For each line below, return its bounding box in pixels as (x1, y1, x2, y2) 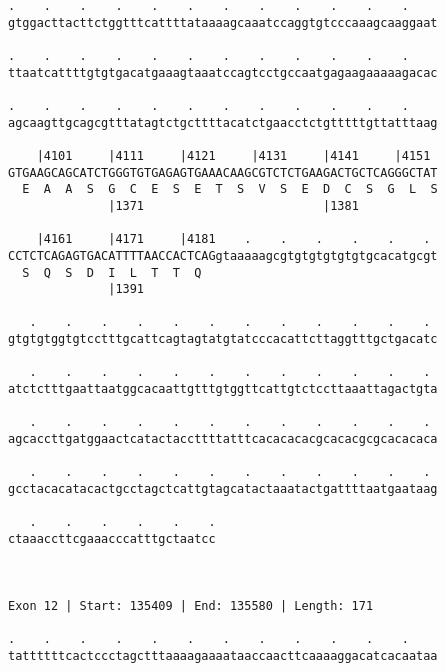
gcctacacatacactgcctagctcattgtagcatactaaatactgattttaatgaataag (8, 482, 438, 497)
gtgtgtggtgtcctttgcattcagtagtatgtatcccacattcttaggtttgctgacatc (8, 332, 438, 347)
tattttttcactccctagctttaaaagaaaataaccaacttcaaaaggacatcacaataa (8, 648, 438, 663)
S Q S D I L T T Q (22, 265, 202, 280)
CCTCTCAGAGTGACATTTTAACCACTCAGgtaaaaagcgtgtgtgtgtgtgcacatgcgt (8, 248, 438, 263)
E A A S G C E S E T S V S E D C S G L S (22, 182, 438, 197)
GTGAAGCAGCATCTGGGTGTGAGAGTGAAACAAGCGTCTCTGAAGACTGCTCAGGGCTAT (8, 165, 438, 180)
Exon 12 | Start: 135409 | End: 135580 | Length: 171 (8, 598, 374, 613)
